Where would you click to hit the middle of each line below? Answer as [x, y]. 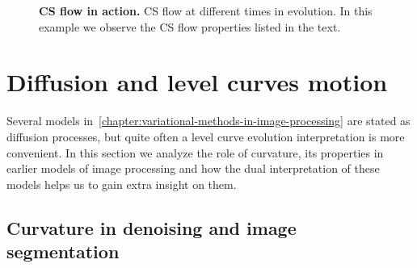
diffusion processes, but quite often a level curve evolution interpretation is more [206, 136]
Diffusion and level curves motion [197, 82]
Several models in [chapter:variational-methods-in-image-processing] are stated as [208, 121]
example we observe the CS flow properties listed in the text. [190, 26]
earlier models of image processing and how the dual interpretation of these [193, 168]
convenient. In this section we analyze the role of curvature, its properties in [195, 152]
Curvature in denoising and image [152, 227]
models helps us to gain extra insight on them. [122, 184]
